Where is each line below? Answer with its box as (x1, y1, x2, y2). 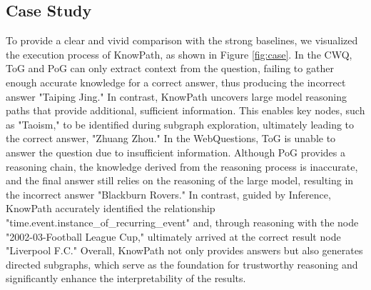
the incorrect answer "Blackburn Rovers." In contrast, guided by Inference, (6, 186, 331, 201)
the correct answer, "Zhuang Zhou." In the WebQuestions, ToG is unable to (6, 131, 336, 146)
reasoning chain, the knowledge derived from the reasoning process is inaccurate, (6, 159, 358, 174)
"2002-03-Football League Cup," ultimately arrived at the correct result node (6, 229, 341, 244)
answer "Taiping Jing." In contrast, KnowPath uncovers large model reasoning (6, 89, 347, 104)
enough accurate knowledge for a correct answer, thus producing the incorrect (6, 74, 346, 89)
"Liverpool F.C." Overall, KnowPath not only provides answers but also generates (6, 243, 363, 258)
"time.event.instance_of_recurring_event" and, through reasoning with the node (6, 214, 359, 229)
